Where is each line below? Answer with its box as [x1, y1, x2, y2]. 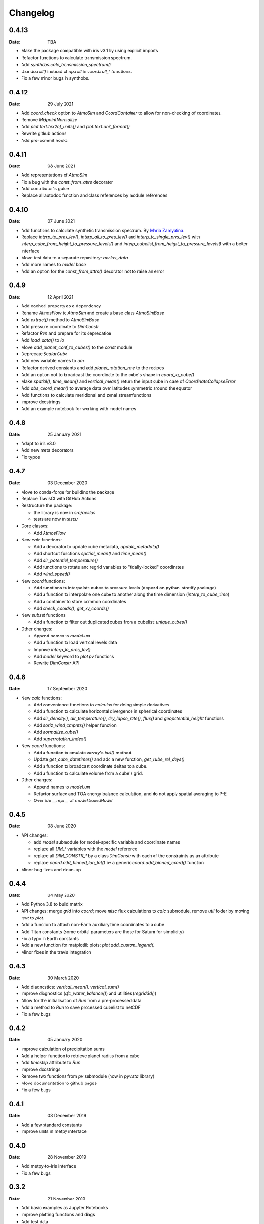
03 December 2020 [47, 480, 88, 486]
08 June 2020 [47, 823, 76, 829]
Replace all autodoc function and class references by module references [21, 192, 168, 198]
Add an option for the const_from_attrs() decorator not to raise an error [21, 268, 165, 274]
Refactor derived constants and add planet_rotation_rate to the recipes [21, 365, 164, 371]
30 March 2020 [47, 975, 79, 981]
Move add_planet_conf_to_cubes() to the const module [21, 344, 132, 350]
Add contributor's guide [21, 186, 69, 191]
